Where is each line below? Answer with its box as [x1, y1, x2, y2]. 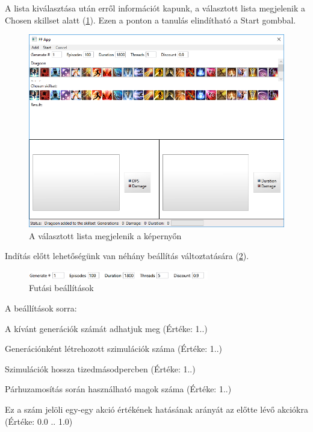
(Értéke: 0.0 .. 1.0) [5, 415, 73, 427]
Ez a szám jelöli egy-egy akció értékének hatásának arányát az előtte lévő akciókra [5, 403, 308, 415]
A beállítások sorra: [5, 302, 77, 315]
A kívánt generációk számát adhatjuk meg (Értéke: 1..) [5, 322, 208, 334]
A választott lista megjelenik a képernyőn [29, 229, 182, 242]
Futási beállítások [29, 281, 94, 294]
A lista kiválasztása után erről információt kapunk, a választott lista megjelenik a [5, 2, 306, 14]
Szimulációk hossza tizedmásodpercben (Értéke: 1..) [5, 362, 196, 375]
